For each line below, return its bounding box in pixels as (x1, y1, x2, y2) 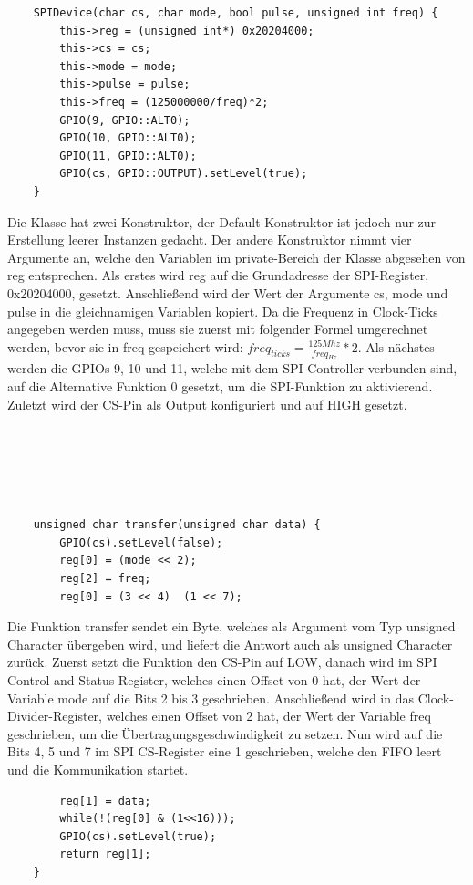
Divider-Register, (7, 706, 102, 725)
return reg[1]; (59, 848, 151, 861)
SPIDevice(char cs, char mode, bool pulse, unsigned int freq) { (33, 6, 438, 19)
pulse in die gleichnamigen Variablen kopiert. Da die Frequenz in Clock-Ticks (7, 301, 438, 320)
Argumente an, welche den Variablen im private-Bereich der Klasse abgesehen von (7, 247, 466, 266)
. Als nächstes (357, 337, 435, 356)
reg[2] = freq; (59, 572, 151, 585)
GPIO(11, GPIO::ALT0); (59, 149, 197, 162)
